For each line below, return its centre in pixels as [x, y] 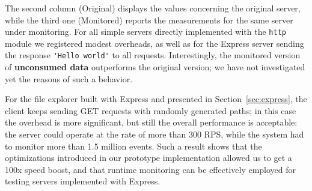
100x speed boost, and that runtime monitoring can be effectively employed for [151, 169]
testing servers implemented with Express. [83, 181]
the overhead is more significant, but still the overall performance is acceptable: [151, 122]
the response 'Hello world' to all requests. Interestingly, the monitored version [153, 55]
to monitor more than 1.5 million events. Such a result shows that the [133, 146]
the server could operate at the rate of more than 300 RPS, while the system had [154, 134]
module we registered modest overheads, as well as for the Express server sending [154, 43]
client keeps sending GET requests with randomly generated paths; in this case [151, 110]
